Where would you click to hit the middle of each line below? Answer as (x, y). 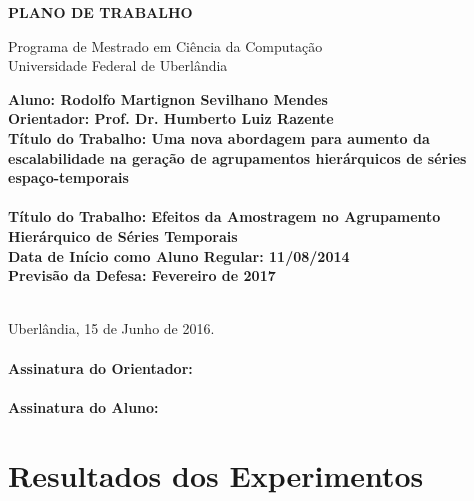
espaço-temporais (68, 177)
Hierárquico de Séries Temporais (123, 235)
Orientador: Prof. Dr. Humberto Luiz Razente (171, 118)
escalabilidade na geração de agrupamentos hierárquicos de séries (237, 157)
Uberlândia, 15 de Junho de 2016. (111, 328)
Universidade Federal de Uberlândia (118, 65)
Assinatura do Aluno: (83, 406)
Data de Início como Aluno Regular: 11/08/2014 (179, 255)
